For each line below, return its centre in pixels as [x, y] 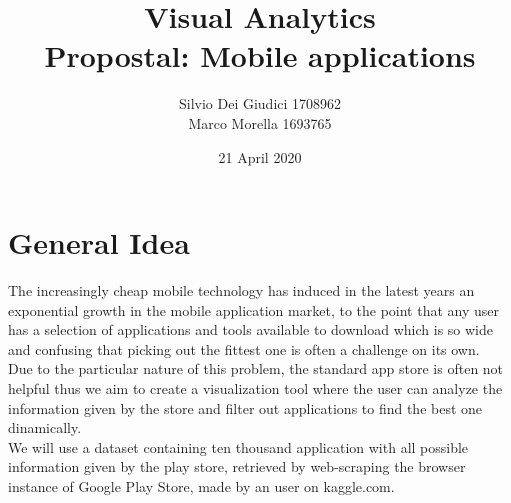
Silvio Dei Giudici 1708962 [260, 103]
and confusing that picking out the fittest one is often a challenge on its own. [244, 348]
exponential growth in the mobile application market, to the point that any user [254, 309]
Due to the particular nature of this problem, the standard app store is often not [256, 368]
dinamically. [45, 427]
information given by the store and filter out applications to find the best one [245, 407]
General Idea [99, 242]
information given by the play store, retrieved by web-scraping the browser [237, 466]
